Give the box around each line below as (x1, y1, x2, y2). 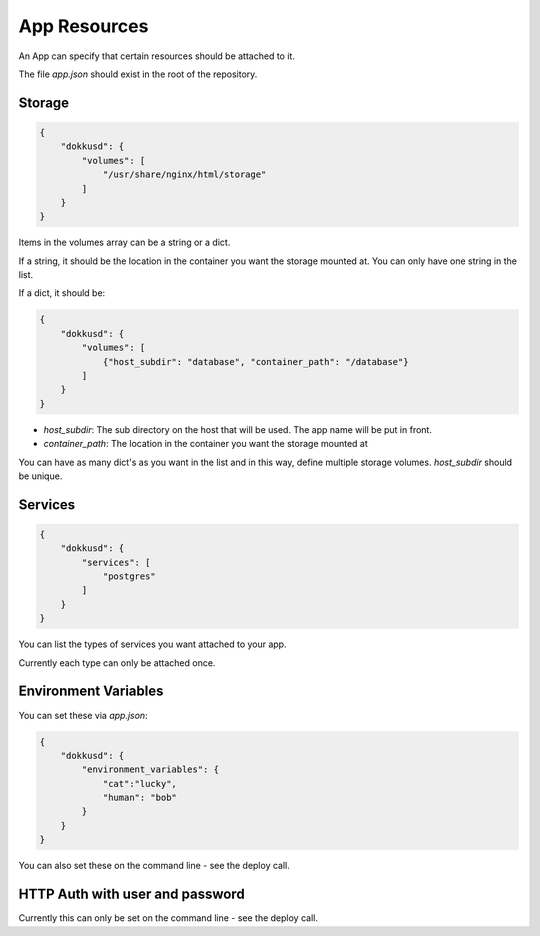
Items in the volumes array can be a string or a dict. (18, 236, 231, 249)
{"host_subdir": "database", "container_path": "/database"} (102, 356, 409, 367)
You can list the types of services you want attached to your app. (18, 638, 287, 650)
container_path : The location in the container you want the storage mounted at (43, 438, 369, 450)
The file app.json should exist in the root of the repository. (18, 68, 258, 80)
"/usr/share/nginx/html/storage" (102, 169, 267, 180)
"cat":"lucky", (102, 778, 177, 789)
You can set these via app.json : (18, 709, 149, 721)
